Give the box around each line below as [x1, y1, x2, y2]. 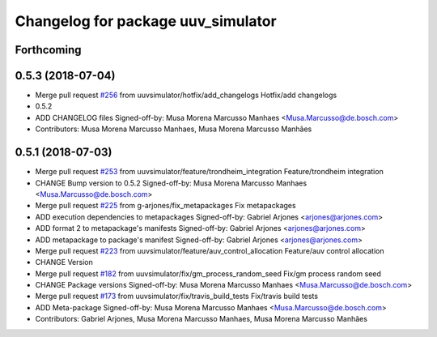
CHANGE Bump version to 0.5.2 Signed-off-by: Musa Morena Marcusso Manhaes [35, 178, 308, 188]
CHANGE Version [35, 258, 93, 267]
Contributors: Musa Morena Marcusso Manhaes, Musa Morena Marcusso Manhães [35, 124, 312, 134]
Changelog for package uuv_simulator [15, 12, 277, 30]
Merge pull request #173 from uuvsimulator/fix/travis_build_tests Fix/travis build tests [35, 292, 319, 301]
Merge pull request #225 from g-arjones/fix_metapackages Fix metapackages [35, 201, 296, 211]
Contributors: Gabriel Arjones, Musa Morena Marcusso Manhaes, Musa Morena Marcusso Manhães [35, 314, 368, 324]
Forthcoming [15, 43, 82, 57]
